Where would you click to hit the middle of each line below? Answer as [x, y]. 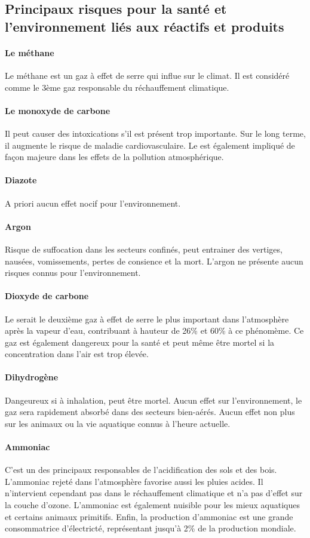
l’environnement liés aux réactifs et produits [145, 26]
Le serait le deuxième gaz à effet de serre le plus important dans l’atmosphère [147, 319]
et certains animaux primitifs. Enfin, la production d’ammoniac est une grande [149, 516]
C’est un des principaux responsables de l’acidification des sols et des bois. [141, 470]
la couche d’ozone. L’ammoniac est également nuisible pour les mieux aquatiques [153, 505]
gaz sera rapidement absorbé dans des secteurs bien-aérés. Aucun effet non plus [150, 412]
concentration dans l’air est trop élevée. [77, 354]
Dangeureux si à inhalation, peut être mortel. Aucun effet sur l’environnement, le [154, 400]
